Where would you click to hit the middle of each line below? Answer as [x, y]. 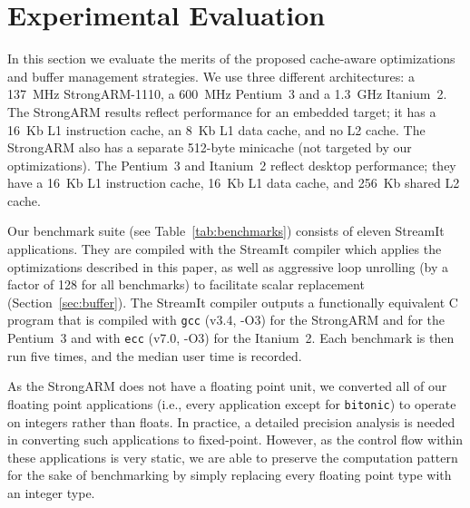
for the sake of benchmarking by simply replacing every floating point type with [230, 475]
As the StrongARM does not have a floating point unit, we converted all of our [227, 386]
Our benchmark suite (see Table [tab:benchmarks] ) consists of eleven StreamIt [226, 231]
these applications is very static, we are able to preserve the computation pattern [233, 457]
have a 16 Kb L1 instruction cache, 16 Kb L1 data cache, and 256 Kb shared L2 [234, 183]
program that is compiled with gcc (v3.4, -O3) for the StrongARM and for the [226, 320]
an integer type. [51, 492]
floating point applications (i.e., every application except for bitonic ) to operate [232, 403]
